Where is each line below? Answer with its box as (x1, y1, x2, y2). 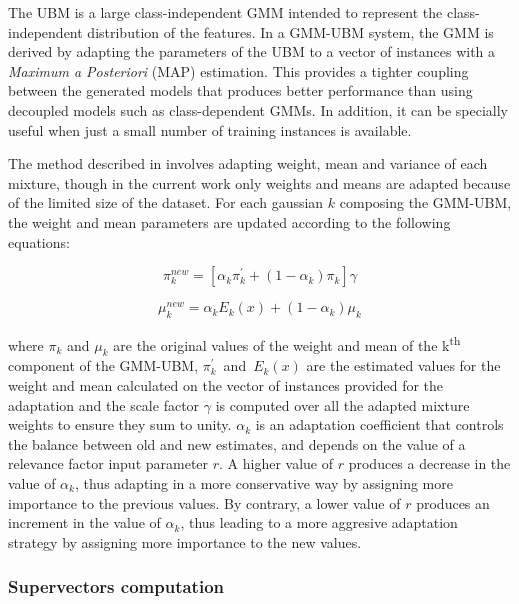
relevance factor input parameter (8, 453, 209, 474)
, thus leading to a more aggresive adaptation (180, 512, 458, 533)
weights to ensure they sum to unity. (8, 414, 232, 435)
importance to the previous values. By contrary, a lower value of (8, 492, 401, 513)
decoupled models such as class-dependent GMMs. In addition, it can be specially (8, 99, 508, 120)
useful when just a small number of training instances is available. (8, 119, 412, 140)
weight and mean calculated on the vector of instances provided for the (8, 374, 444, 395)
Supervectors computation (8, 574, 225, 599)
